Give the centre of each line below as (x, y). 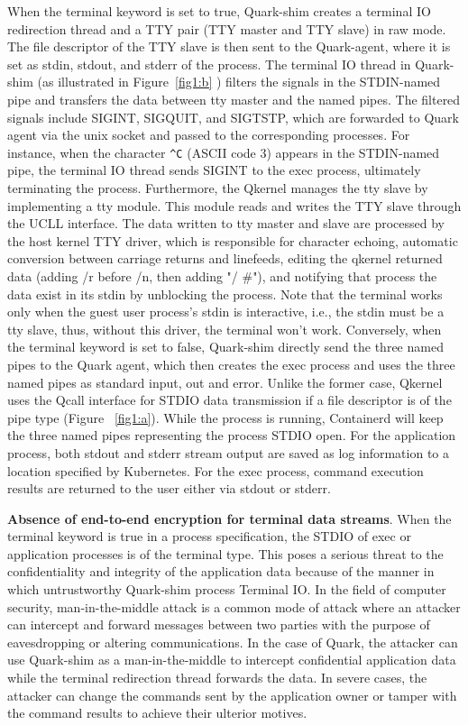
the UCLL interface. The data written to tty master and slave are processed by (226, 223)
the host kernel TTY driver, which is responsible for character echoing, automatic (233, 240)
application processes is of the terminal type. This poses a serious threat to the (225, 553)
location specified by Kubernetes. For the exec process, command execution (216, 470)
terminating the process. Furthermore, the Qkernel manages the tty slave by (218, 188)
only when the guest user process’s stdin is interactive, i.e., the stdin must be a (226, 312)
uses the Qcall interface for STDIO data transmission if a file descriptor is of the (229, 400)
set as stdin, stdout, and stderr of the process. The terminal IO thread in (209, 64)
